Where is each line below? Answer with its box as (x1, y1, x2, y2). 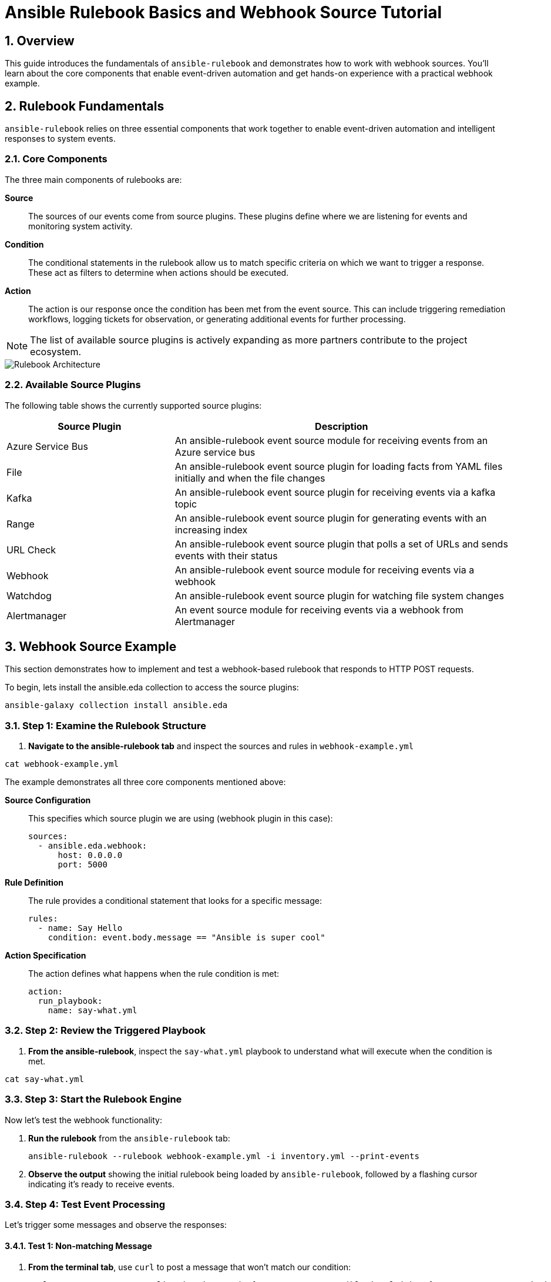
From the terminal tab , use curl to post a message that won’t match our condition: (28, 1261, 351, 1272)
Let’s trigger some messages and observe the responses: (5, 1220, 227, 1230)
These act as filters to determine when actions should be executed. (28, 267, 289, 278)
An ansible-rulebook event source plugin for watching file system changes (174, 589, 504, 602)
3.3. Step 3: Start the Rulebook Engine (5, 1093, 182, 1106)
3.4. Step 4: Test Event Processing (5, 1198, 166, 1210)
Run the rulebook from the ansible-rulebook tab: (28, 1133, 230, 1143)
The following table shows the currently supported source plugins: (5, 400, 262, 410)
